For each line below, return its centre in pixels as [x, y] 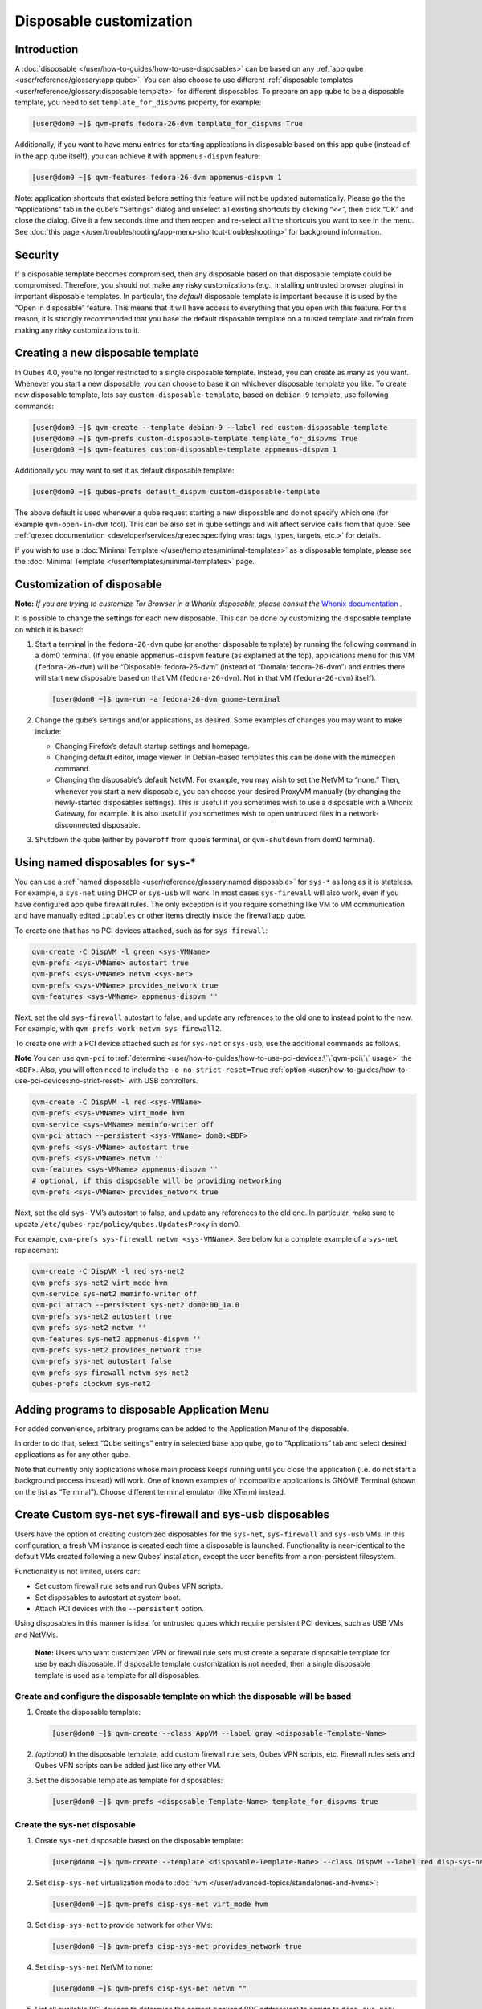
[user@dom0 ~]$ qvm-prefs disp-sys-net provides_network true [177, 1946]
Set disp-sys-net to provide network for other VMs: [124, 1925]
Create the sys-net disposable [76, 1825]
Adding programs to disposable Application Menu [142, 1409]
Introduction [47, 49]
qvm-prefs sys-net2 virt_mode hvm [100, 1283]
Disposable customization [104, 21]
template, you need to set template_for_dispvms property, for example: [138, 102]
